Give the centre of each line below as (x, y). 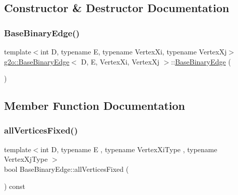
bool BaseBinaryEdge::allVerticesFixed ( (67, 169)
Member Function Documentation (95, 106)
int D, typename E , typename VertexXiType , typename (129, 149)
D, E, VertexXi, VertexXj (120, 61)
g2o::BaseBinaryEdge (37, 61)
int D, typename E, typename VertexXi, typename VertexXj (134, 51)
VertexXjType (26, 159)
